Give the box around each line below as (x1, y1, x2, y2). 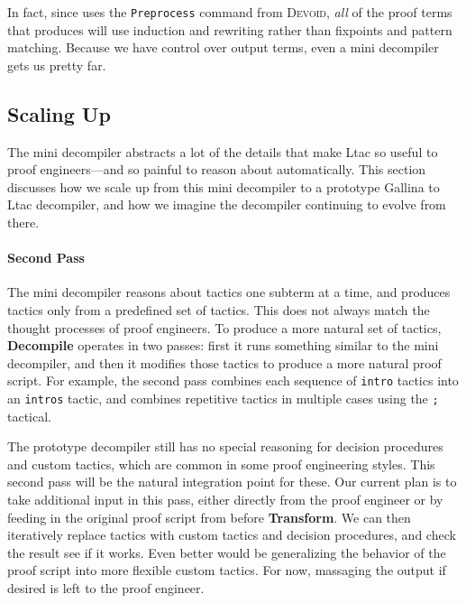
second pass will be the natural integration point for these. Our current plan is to (7, 472, 457, 491)
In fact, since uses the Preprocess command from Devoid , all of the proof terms (7, 3, 452, 21)
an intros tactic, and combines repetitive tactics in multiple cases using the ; (7, 389, 439, 408)
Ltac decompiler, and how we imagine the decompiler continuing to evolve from (7, 195, 446, 214)
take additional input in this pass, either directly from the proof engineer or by (7, 490, 443, 509)
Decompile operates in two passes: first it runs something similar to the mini (7, 336, 439, 355)
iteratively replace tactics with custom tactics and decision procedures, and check (7, 525, 456, 544)
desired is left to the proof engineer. (7, 579, 205, 598)
